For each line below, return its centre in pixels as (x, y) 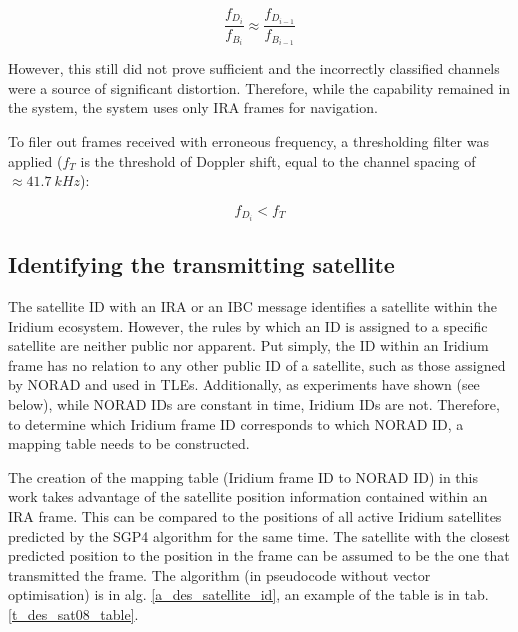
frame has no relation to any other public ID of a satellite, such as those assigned (257, 364)
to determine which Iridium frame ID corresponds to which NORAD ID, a (236, 423)
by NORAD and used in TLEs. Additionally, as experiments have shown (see (244, 384)
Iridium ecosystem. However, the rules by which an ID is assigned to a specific (248, 325)
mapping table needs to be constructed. (129, 443)
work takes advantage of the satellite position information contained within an (248, 496)
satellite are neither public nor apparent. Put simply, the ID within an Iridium (248, 345)
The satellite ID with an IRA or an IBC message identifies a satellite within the (252, 306)
